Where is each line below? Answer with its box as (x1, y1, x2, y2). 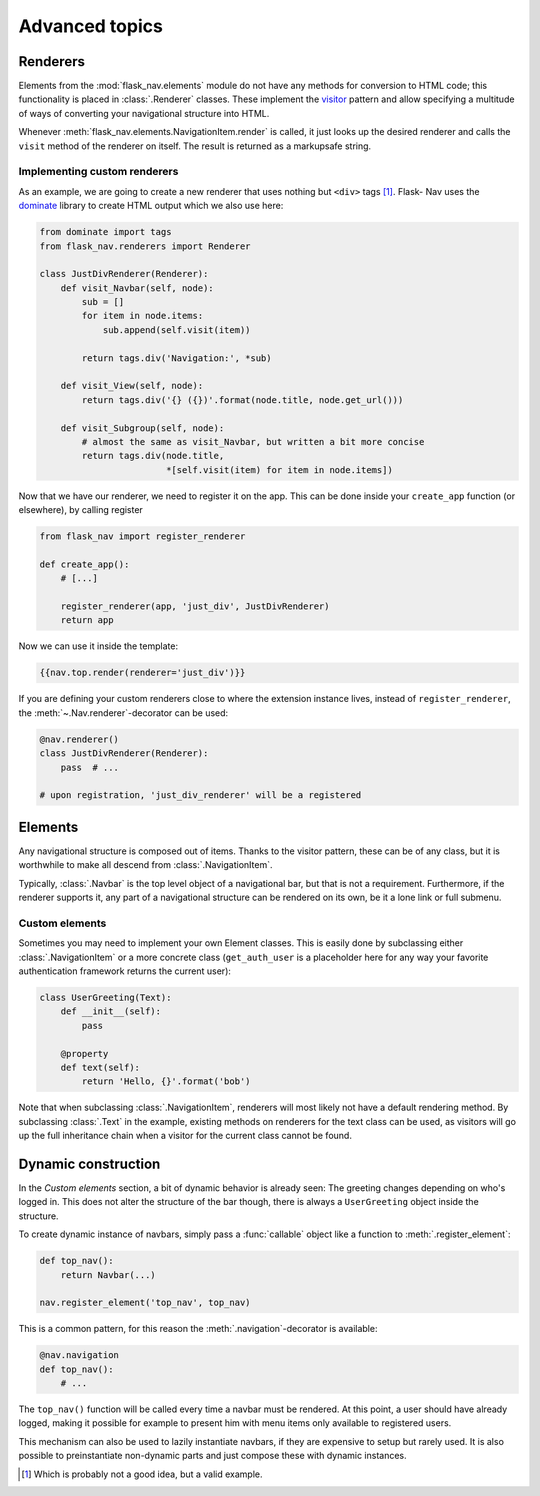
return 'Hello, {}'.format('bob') (81, 1076, 251, 1087)
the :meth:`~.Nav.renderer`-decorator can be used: (18, 706, 229, 719)
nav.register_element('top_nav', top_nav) (39, 1297, 251, 1309)
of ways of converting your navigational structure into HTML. (18, 107, 270, 119)
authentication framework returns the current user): (18, 965, 232, 977)
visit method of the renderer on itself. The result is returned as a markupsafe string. (18, 140, 372, 152)
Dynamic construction (18, 1155, 161, 1172)
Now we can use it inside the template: (18, 640, 179, 652)
